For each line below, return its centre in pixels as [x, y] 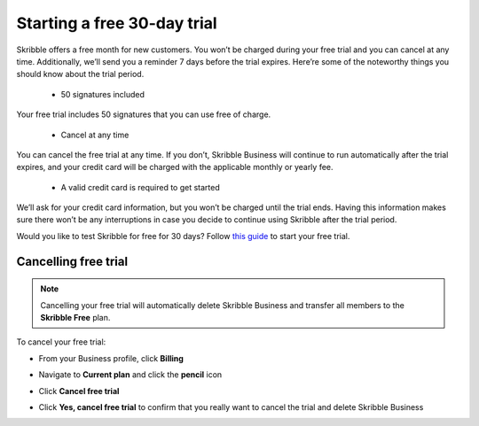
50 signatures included [103, 94]
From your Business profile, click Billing [111, 358]
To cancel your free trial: [61, 342]
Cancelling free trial [72, 261]
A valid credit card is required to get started [141, 187]
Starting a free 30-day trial [117, 23]
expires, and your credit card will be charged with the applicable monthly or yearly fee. [175, 167]
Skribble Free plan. [75, 318]
